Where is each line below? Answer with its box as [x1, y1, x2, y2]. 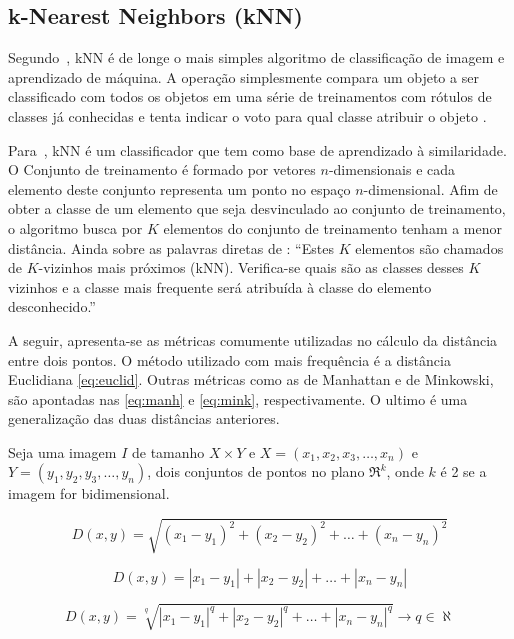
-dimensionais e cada [328, 159, 456, 180]
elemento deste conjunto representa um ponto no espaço [8, 178, 351, 199]
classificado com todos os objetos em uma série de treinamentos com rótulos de [8, 86, 492, 107]
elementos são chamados [355, 237, 504, 258]
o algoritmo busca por [8, 217, 143, 238]
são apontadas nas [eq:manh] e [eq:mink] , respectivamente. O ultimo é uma [8, 388, 468, 409]
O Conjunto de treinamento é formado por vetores [8, 159, 316, 180]
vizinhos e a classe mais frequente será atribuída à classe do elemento [8, 276, 432, 297]
